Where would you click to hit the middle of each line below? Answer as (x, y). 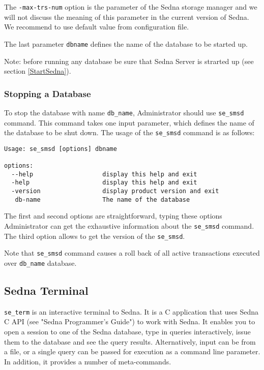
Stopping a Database (48, 93)
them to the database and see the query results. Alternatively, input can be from (130, 341)
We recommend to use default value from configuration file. (97, 27)
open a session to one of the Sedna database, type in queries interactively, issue (127, 332)
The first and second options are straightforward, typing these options (113, 216)
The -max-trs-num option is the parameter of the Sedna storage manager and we (131, 7)
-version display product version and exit (115, 191)
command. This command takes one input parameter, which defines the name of (129, 122)
